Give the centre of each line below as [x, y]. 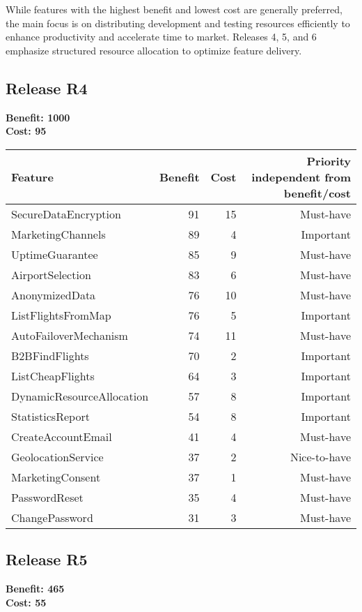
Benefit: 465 [35, 588]
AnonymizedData [54, 294]
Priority [329, 161]
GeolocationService [57, 456]
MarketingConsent [56, 477]
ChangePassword [52, 517]
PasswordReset [47, 497]
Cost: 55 [26, 602]
